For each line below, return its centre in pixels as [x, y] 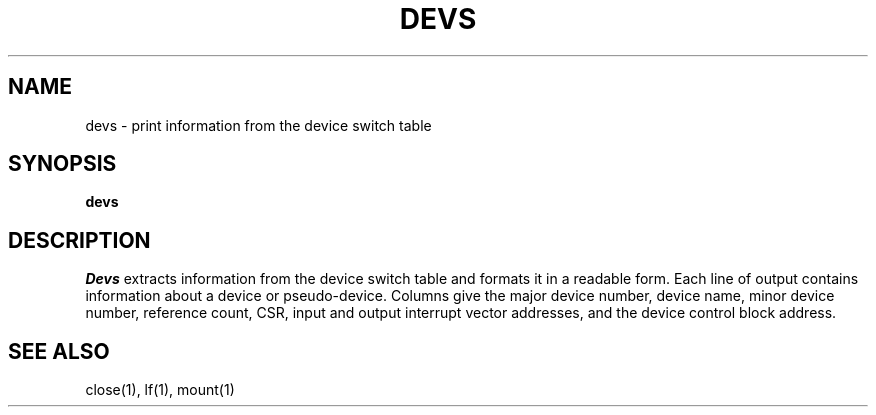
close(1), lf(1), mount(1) [160, 390]
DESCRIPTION [79, 240]
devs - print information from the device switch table [258, 125]
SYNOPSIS [62, 164]
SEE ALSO [59, 351]
